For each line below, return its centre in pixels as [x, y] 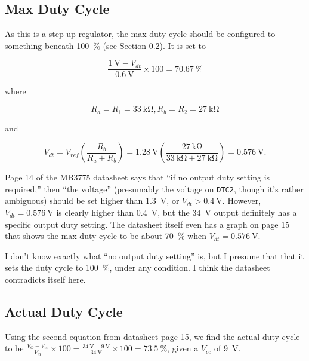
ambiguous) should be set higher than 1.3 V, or [92, 201]
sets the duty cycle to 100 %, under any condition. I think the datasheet [137, 267]
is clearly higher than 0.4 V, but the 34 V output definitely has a [177, 212]
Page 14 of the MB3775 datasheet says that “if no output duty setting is [137, 177]
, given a [183, 348]
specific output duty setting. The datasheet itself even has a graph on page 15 [147, 224]
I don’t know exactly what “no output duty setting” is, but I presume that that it [154, 256]
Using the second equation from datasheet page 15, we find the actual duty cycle [152, 336]
